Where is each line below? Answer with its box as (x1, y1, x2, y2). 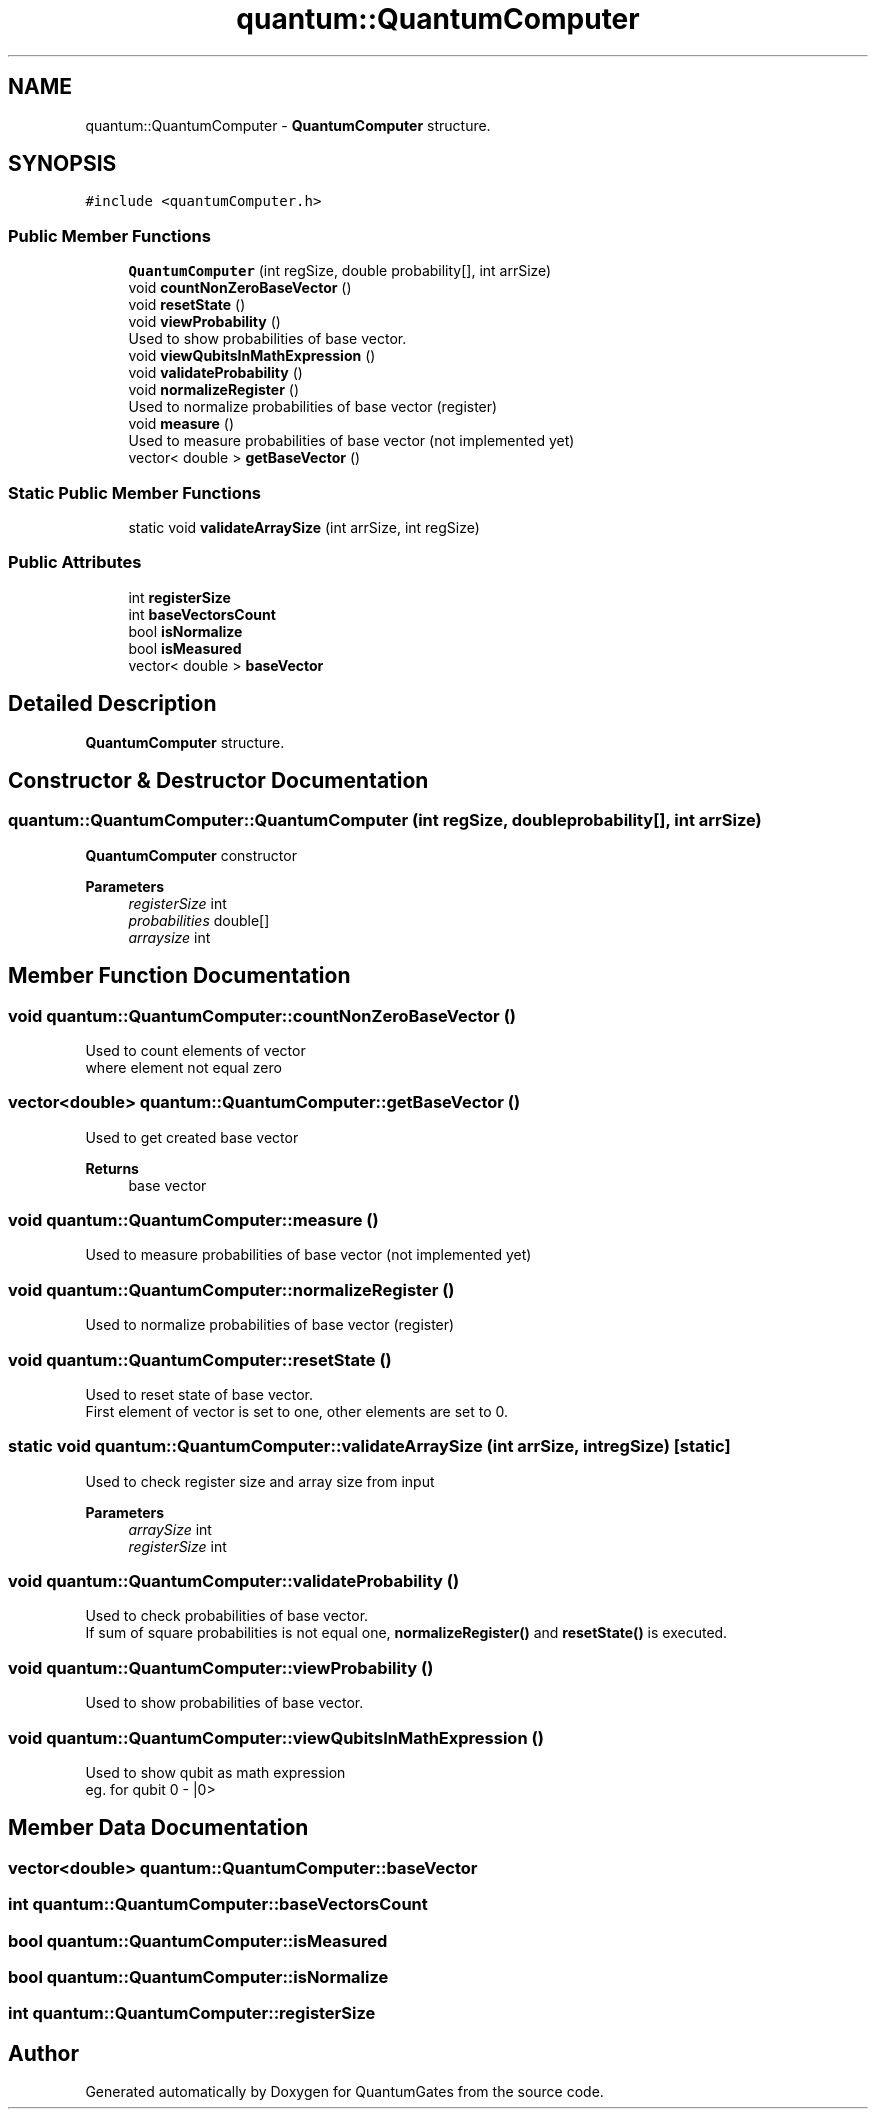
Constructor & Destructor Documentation (8, 767, 429, 793)
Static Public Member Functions (8, 482, 262, 503)
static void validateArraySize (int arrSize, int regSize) (128, 518, 480, 536)
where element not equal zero (85, 1058, 282, 1076)
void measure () (128, 415, 235, 433)
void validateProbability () (128, 364, 303, 382)
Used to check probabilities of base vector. (85, 1607, 369, 1625)
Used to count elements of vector (85, 1041, 306, 1059)
